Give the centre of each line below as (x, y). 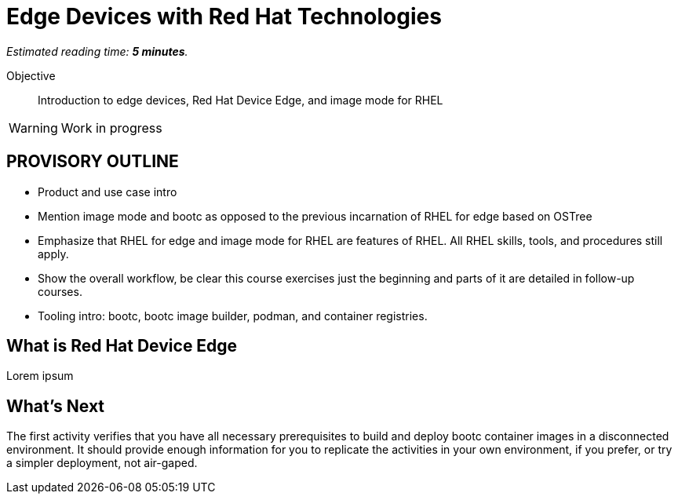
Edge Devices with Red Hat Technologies (224, 16)
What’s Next (56, 406)
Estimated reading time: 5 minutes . (97, 51)
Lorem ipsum (40, 376)
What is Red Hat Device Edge (122, 346)
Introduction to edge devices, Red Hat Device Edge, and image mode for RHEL (241, 100)
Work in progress (111, 128)
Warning (33, 128)
